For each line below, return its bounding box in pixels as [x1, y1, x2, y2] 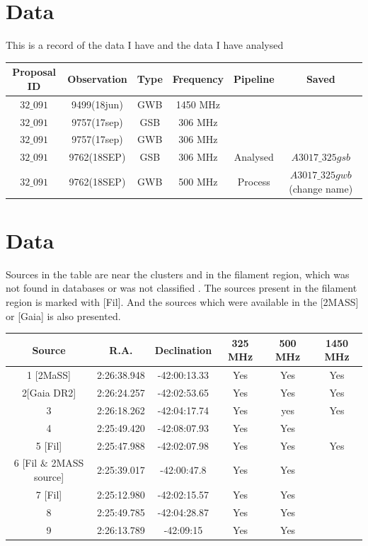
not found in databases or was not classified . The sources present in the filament [6, 280, 357, 295]
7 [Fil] [35, 487, 62, 501]
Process [237, 174, 270, 188]
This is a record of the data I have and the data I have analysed [6, 38, 284, 52]
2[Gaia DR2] [21, 385, 76, 399]
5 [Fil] [35, 438, 62, 453]
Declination [154, 342, 212, 357]
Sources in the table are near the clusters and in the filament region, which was [6, 266, 350, 281]
